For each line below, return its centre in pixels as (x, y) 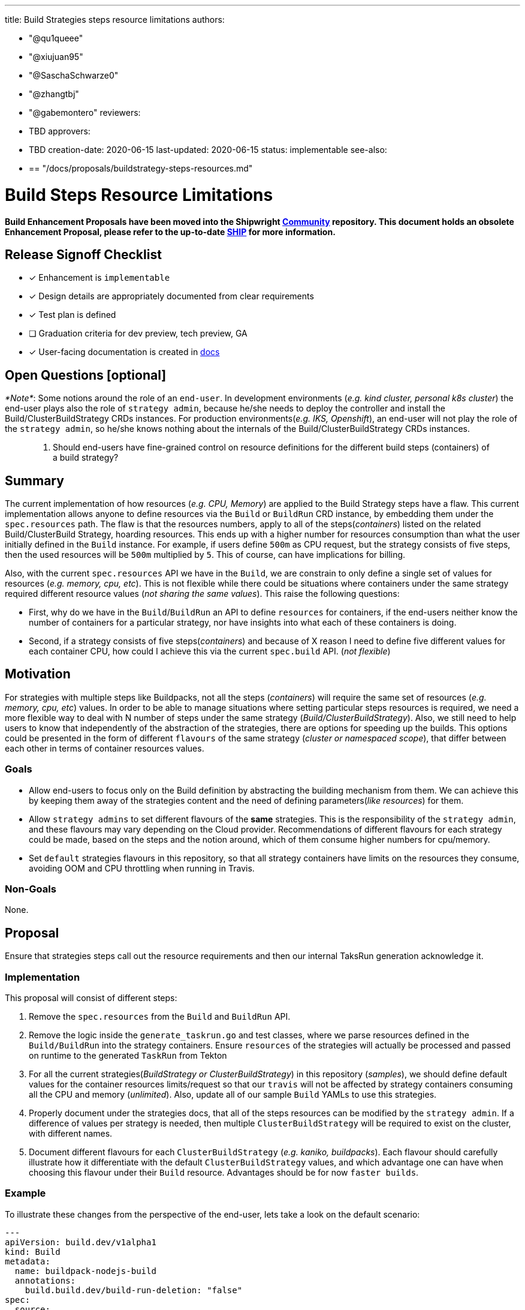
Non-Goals (31, 889)
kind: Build (33, 1252)
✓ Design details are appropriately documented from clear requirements (171, 296)
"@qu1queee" (56, 38)
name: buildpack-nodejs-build (85, 1271)
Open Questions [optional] (86, 375)
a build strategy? (86, 458)
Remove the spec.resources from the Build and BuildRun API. (160, 1016)
